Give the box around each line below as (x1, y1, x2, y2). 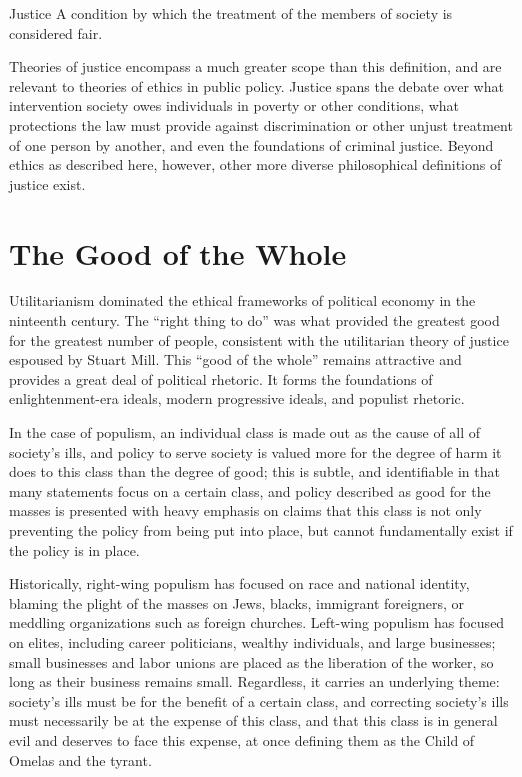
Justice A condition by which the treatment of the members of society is (9, 3, 453, 23)
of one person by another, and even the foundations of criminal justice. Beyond (9, 134, 494, 155)
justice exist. (9, 173, 86, 194)
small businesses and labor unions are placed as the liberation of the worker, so (9, 651, 494, 672)
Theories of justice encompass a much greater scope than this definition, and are (9, 56, 502, 77)
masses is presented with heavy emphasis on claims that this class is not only (9, 500, 482, 521)
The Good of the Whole (9, 232, 347, 273)
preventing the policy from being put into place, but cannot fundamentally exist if (9, 520, 513, 540)
